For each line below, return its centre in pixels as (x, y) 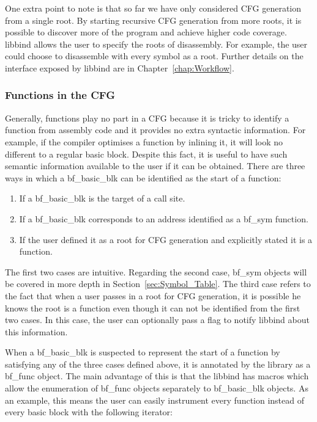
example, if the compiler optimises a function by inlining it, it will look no (144, 141)
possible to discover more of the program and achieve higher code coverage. (146, 32)
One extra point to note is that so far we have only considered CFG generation (153, 8)
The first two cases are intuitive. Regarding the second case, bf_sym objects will (156, 271)
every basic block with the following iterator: (89, 412)
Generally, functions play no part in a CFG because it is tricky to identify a (147, 118)
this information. (36, 331)
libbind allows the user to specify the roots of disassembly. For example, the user (156, 44)
